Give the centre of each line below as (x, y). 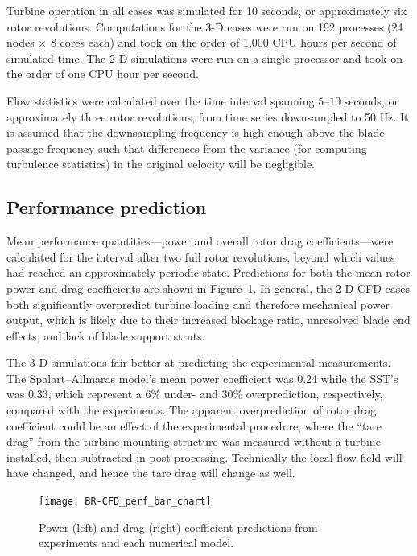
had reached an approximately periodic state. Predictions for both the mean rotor (208, 272)
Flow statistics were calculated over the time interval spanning (161, 100)
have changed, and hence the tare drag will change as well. (151, 473)
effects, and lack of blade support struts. (106, 335)
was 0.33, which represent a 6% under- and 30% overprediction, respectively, (195, 394)
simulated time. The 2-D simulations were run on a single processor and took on (204, 58)
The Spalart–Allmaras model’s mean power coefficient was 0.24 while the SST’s (202, 378)
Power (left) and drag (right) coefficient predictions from (178, 527)
